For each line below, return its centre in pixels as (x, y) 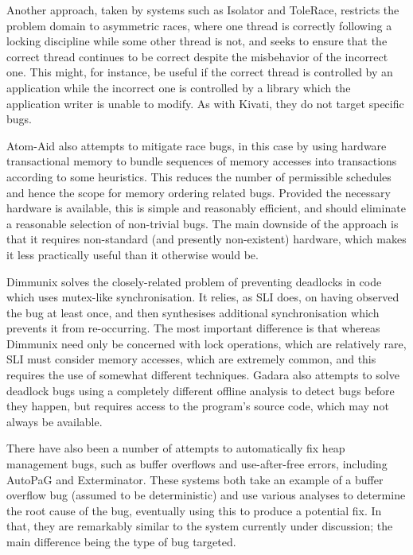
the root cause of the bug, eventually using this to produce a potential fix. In (194, 510)
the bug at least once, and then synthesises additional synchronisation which (193, 312)
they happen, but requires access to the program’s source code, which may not (198, 406)
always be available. (55, 421)
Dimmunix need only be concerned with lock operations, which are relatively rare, (206, 343)
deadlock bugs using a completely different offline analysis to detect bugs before (201, 390)
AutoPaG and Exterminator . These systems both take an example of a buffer (195, 479)
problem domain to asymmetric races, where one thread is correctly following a (199, 25)
